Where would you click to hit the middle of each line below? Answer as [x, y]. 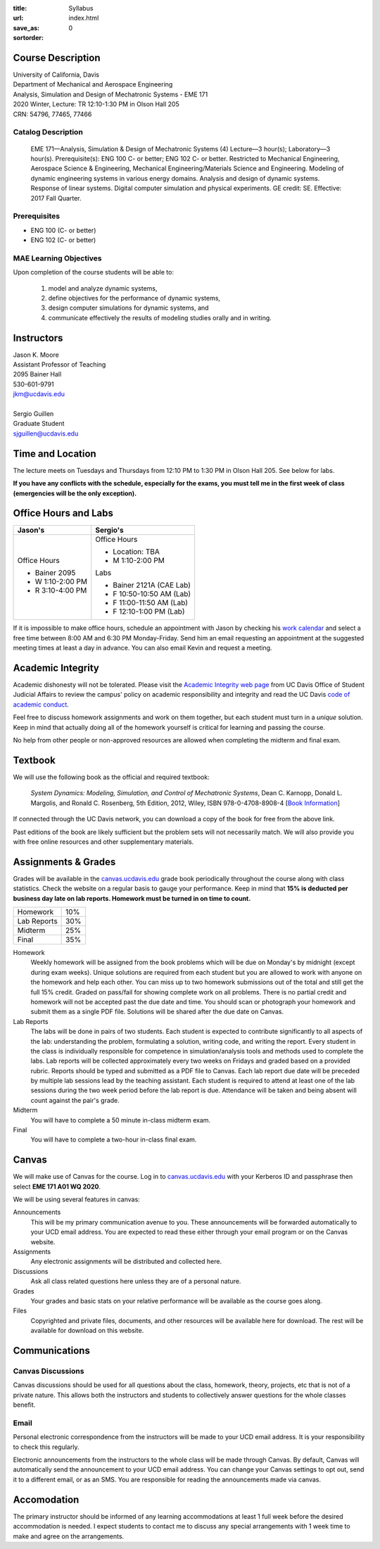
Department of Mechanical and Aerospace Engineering [93, 84]
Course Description [57, 57]
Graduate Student [39, 424]
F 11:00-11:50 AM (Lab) [151, 603]
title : [20, 8]
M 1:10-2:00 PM [139, 561]
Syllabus [81, 8]
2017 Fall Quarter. [56, 198]
